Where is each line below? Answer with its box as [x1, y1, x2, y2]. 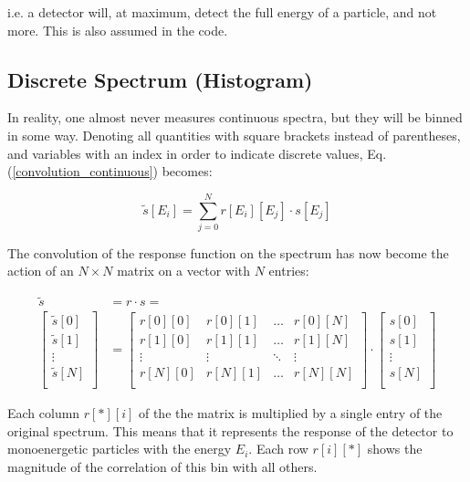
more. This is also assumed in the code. [7, 20, 228, 39]
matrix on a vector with [117, 261, 251, 280]
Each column [7, 403, 80, 423]
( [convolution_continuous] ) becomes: [7, 162, 213, 181]
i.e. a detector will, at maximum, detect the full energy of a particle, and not [7, 3, 437, 21]
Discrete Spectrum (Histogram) [7, 65, 313, 93]
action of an [7, 261, 74, 280]
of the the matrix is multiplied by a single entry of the [138, 403, 443, 423]
